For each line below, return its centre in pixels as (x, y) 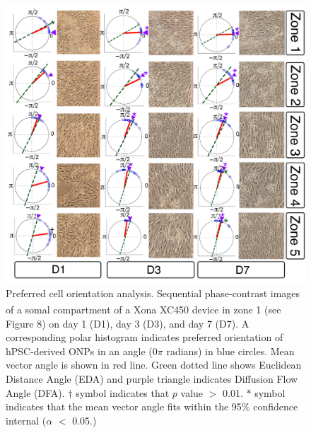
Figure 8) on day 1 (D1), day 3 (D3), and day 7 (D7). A (128, 323)
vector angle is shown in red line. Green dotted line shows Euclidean (154, 365)
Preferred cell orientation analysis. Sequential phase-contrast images (153, 293)
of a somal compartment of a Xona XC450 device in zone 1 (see (143, 309)
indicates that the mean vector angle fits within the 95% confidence (152, 406)
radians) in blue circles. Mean (230, 351)
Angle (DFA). (35, 392)
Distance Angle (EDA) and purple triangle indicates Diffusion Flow (152, 378)
